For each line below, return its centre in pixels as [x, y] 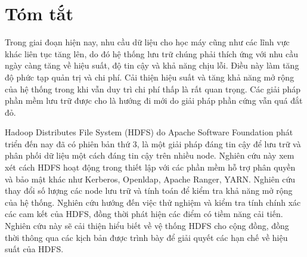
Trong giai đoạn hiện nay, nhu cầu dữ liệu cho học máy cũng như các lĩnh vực [147, 42]
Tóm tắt [39, 13]
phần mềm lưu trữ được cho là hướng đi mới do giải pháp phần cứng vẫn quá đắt [154, 100]
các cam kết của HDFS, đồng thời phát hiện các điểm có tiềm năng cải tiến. [144, 214]
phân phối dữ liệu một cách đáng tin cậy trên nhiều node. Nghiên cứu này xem [150, 155]
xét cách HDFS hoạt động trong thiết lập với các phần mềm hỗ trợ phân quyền [150, 167]
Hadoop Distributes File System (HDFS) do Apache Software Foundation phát [149, 132]
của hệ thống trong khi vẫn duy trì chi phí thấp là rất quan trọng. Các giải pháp [153, 89]
